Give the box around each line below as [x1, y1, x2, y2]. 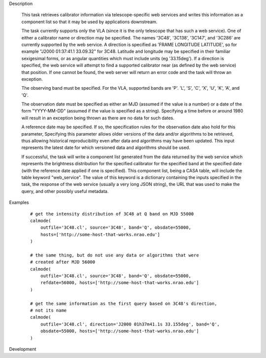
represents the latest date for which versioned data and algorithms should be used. [21, 144, 191, 150]
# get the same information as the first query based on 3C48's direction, [30, 301, 217, 306]
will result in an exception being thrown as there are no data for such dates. [21, 115, 174, 121]
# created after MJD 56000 [30, 259, 96, 265]
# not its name [30, 308, 67, 313]
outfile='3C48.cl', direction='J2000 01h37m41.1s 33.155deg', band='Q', [40, 321, 220, 327]
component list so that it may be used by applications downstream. [21, 19, 158, 25]
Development [9, 346, 36, 352]
